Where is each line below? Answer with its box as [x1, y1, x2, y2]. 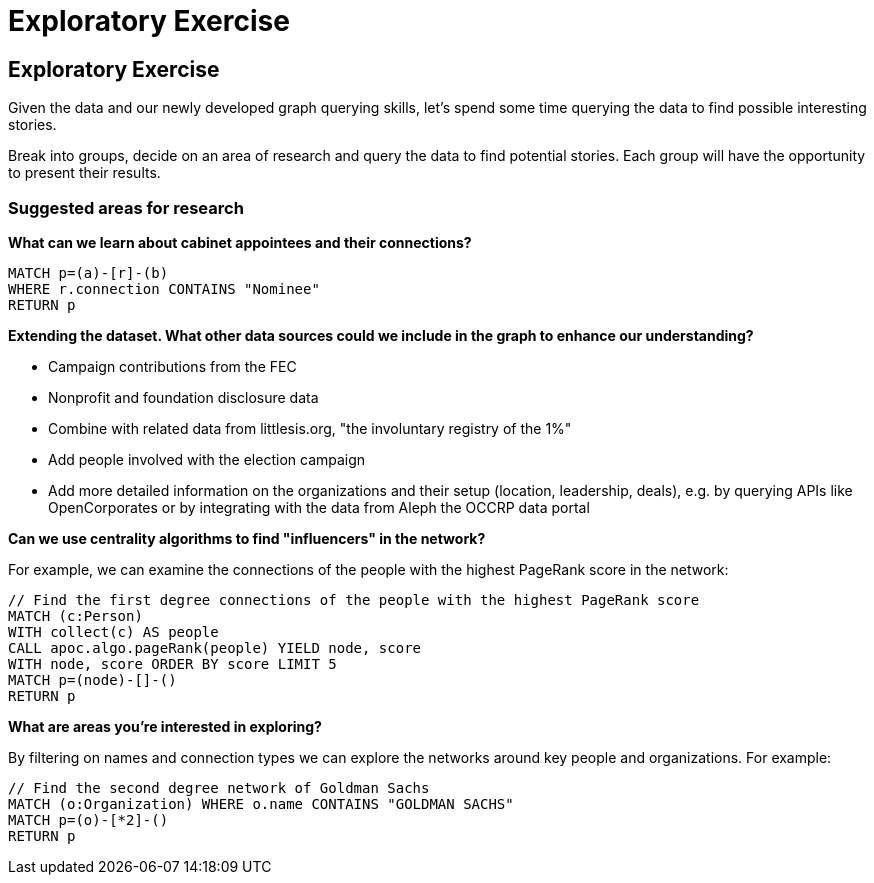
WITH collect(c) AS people [8, 623, 219, 640]
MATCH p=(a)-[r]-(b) [8, 264, 169, 281]
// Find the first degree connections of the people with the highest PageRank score [8, 591, 700, 608]
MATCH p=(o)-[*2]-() [8, 811, 169, 828]
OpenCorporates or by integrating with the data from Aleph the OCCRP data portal [48, 498, 590, 516]
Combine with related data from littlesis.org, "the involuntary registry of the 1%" [48, 419, 572, 437]
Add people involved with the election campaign [48, 450, 366, 468]
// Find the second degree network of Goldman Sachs [8, 779, 430, 796]
